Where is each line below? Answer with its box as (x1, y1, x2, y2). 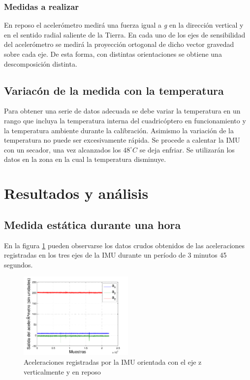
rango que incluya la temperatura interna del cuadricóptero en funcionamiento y (4, 115, 246, 125)
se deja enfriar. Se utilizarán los (139, 144, 235, 154)
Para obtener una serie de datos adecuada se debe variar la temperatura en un (4, 106, 241, 116)
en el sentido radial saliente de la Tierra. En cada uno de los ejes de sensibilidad (4, 29, 246, 39)
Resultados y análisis (4, 183, 149, 203)
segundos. (4, 259, 33, 269)
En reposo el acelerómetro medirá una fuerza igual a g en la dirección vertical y (4, 20, 244, 30)
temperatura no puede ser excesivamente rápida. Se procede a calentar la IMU (4, 135, 240, 145)
